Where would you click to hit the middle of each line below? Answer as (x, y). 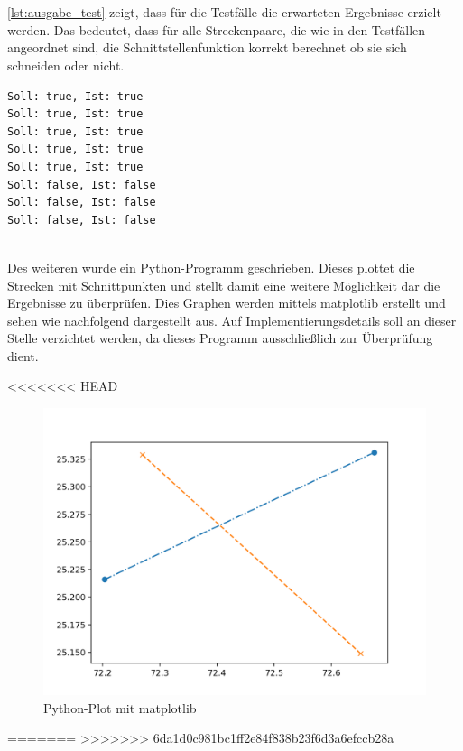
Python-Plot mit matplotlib (120, 707)
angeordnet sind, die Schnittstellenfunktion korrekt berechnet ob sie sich (207, 47)
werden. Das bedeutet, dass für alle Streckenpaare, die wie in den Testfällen (217, 29)
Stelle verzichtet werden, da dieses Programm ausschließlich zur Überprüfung (220, 338)
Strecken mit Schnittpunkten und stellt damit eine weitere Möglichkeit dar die (224, 285)
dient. (23, 355)
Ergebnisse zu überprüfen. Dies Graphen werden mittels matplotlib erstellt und (227, 303)
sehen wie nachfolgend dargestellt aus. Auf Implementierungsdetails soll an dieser (232, 320)
